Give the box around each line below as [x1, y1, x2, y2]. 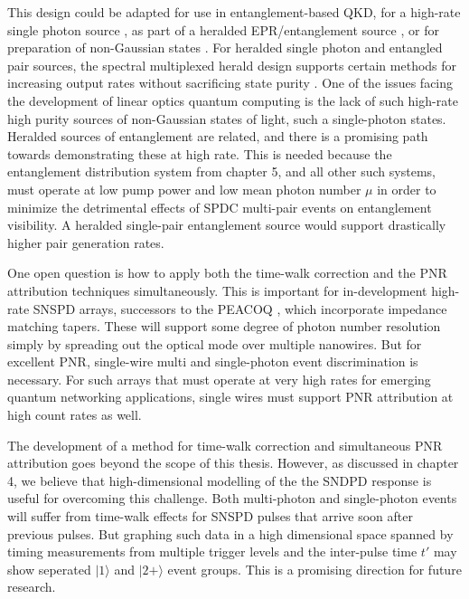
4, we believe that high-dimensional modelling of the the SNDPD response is [7, 471, 432, 490]
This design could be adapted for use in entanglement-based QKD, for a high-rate [7, 3, 461, 21]
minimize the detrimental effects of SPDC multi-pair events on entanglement [7, 197, 432, 216]
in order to [377, 179, 436, 198]
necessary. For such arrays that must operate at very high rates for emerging [7, 369, 431, 388]
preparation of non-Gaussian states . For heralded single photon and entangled [7, 38, 443, 57]
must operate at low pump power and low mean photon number [7, 179, 361, 198]
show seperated [7, 559, 91, 578]
